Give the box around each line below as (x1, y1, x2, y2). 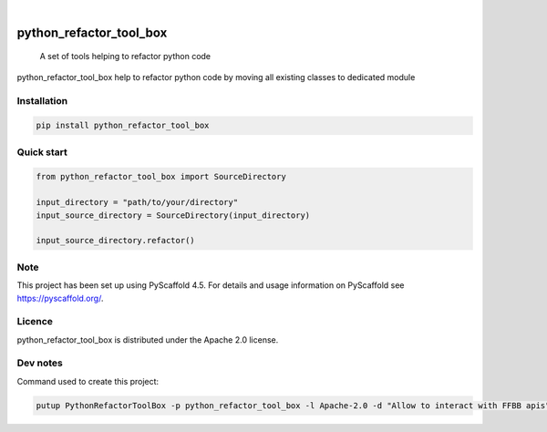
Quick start (16, 146, 68, 159)
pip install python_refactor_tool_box (36, 120, 210, 131)
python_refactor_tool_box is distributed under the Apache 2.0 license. (16, 334, 279, 345)
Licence (16, 315, 54, 328)
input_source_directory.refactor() (36, 235, 195, 246)
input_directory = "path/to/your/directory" (36, 197, 239, 208)
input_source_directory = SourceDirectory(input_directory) (36, 210, 311, 221)
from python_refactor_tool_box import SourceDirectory (36, 171, 286, 182)
